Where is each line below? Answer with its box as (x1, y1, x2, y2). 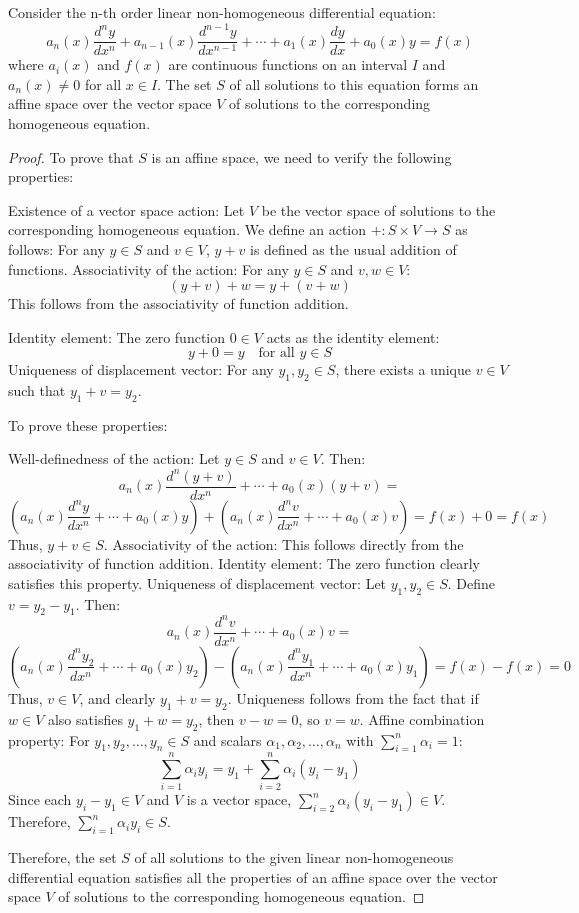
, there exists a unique (335, 359, 471, 380)
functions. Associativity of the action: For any (8, 258, 289, 279)
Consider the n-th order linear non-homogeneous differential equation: (8, 2, 436, 22)
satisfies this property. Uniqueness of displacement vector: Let (8, 572, 387, 593)
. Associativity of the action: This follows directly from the (103, 533, 464, 554)
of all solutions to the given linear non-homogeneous (134, 847, 454, 868)
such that (8, 380, 66, 401)
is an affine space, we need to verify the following (151, 146, 452, 167)
